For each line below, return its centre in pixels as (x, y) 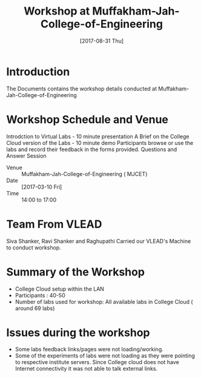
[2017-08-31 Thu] (102, 41)
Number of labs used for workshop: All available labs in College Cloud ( (104, 302)
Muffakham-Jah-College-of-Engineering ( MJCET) (84, 174)
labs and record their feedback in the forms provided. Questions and (92, 149)
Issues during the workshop (78, 332)
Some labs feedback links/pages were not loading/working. (89, 349)
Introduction (38, 72)
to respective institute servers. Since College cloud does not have (97, 362)
